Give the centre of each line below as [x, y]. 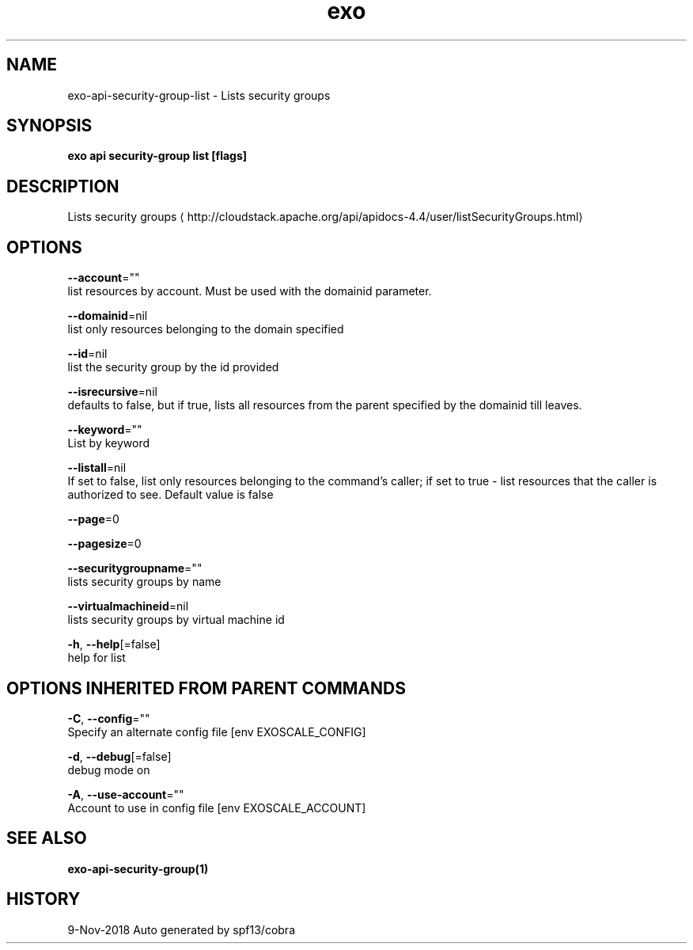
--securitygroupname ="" [135, 568]
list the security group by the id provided [173, 367]
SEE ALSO [47, 838]
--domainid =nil [108, 316]
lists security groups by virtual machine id [176, 620]
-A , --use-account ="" [126, 794]
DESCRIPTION [63, 186]
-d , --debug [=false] [119, 756]
